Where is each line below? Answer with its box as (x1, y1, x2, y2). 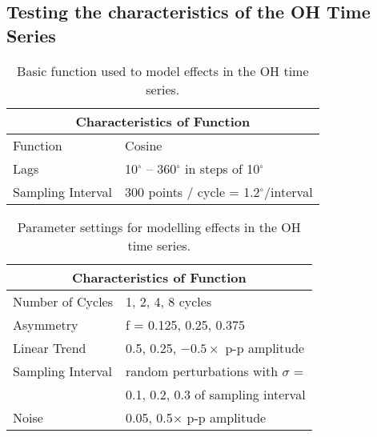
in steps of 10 (185, 158, 260, 178)
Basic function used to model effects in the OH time (17, 61, 309, 80)
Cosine (125, 135, 162, 154)
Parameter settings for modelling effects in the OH (17, 217, 301, 236)
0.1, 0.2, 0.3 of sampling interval (126, 384, 306, 403)
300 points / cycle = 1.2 (125, 182, 260, 201)
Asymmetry (13, 315, 78, 334)
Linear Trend (13, 338, 86, 357)
